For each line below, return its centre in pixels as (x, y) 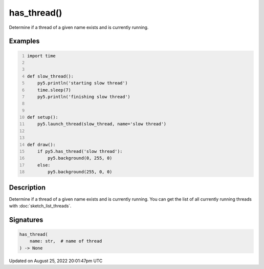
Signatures (26, 220)
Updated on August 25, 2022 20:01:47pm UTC (56, 261)
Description (27, 187)
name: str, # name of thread (66, 241)
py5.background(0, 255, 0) (80, 158)
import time (41, 56)
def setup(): (43, 117)
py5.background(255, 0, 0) (80, 172)
